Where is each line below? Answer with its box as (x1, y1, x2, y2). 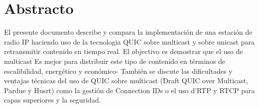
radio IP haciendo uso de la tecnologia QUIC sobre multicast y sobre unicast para (4, 36, 255, 47)
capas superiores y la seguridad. (4, 95, 101, 105)
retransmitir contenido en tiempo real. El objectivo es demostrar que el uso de (4, 46, 243, 56)
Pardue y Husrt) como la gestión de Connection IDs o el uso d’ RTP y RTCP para (4, 85, 255, 95)
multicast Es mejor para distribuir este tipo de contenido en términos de (4, 55, 226, 66)
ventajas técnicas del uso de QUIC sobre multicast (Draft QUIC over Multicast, (4, 75, 249, 86)
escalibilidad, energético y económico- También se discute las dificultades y (4, 65, 233, 76)
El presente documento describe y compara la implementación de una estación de (4, 27, 253, 37)
